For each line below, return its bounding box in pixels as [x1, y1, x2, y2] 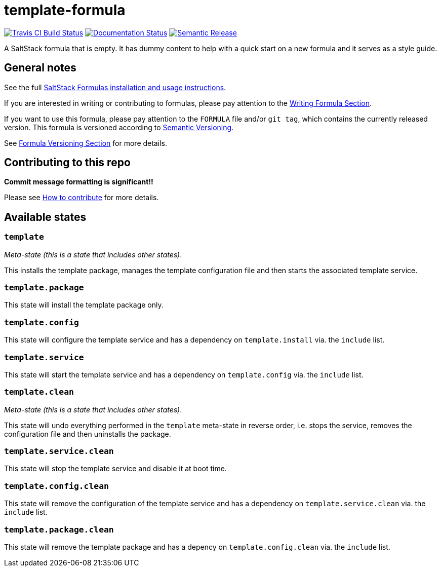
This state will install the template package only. [4, 300, 164, 310]
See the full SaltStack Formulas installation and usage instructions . [4, 83, 226, 92]
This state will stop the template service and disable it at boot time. [4, 464, 227, 473]
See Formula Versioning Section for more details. [4, 138, 167, 147]
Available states [4, 210, 87, 223]
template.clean [4, 387, 74, 397]
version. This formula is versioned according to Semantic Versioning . [4, 123, 234, 132]
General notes [4, 61, 76, 74]
